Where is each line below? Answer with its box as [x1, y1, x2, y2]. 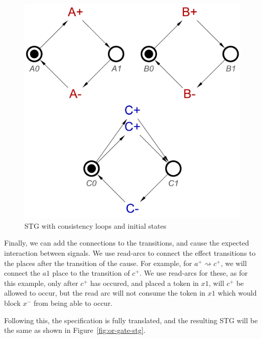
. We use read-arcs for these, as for [139, 268, 248, 278]
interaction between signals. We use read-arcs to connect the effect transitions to [4, 248, 256, 258]
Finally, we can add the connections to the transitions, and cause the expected [4, 237, 249, 248]
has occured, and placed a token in [90, 277, 199, 288]
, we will [221, 257, 247, 268]
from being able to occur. [34, 298, 113, 308]
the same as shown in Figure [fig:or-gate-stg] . [4, 325, 146, 335]
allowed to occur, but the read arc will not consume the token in [4, 287, 205, 298]
